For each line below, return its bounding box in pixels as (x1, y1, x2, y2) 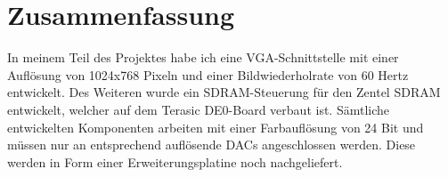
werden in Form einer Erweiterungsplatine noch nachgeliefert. (7, 152, 343, 171)
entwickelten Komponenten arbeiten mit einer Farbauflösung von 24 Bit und (7, 117, 424, 136)
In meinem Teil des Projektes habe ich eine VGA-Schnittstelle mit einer (7, 48, 399, 67)
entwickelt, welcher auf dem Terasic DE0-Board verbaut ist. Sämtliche (7, 100, 390, 118)
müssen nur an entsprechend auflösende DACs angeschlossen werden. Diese (7, 135, 416, 154)
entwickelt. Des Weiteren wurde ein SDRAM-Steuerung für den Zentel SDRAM (7, 83, 441, 101)
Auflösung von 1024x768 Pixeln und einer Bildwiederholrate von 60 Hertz (7, 65, 409, 84)
